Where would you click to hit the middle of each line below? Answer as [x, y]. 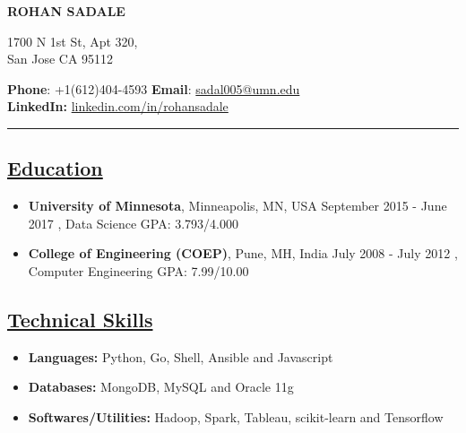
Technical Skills [80, 319]
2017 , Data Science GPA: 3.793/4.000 [134, 223]
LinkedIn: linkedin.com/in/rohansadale [118, 106]
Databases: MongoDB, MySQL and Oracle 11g [161, 387]
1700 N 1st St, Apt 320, [73, 41]
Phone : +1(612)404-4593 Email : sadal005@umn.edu [154, 88]
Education [55, 168]
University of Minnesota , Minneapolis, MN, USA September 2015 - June [237, 206]
